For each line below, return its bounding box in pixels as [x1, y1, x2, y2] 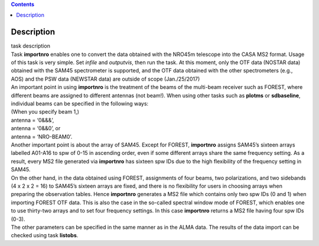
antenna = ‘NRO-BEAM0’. [11, 133, 73, 140]
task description [11, 42, 50, 49]
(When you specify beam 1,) [11, 108, 80, 115]
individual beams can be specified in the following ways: [11, 100, 149, 107]
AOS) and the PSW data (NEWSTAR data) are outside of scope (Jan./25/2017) [11, 75, 200, 82]
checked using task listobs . [11, 232, 79, 239]
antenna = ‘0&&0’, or [11, 125, 61, 132]
